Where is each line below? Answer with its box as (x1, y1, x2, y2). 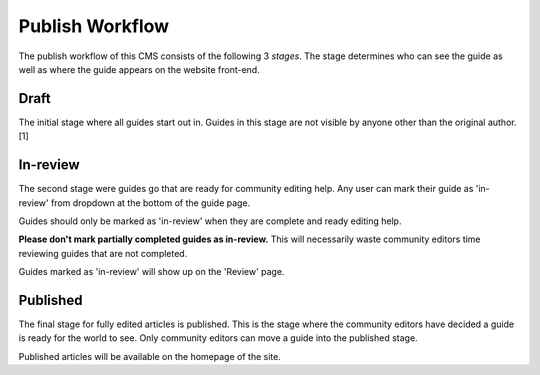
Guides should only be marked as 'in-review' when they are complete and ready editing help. (18, 215, 402, 227)
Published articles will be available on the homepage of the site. (18, 350, 282, 362)
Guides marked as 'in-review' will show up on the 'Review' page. (18, 266, 285, 278)
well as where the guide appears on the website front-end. (18, 63, 260, 75)
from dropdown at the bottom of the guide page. (50, 196, 251, 209)
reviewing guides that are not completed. (18, 247, 188, 259)
